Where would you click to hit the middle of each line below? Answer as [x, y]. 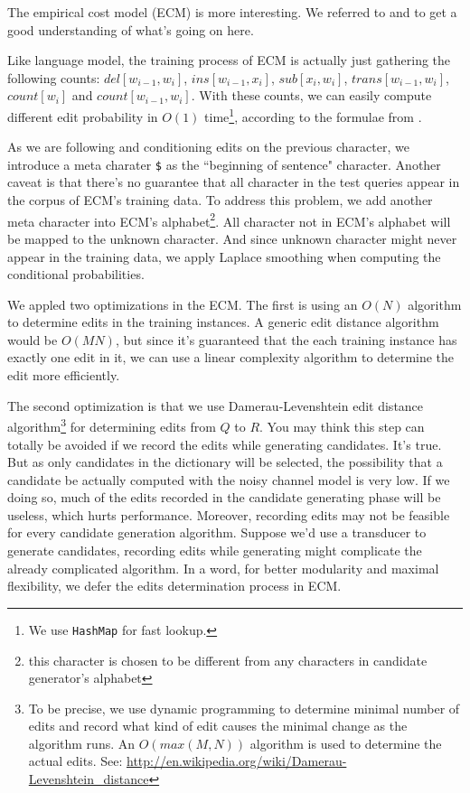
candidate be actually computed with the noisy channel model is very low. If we [229, 479]
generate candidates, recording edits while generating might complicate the [215, 550]
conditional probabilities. [76, 274]
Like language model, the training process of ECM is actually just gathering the [229, 60]
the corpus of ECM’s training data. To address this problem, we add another [220, 200]
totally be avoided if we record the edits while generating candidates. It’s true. [225, 444]
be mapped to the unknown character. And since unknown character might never [232, 238]
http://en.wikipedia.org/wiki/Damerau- [236, 761]
